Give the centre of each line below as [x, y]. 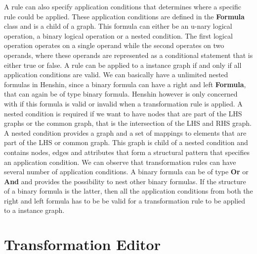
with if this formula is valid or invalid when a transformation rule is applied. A [123, 103]
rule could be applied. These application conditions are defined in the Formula [124, 16]
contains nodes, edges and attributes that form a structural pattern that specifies [127, 152]
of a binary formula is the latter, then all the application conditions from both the [128, 191]
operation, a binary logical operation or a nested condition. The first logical [118, 35]
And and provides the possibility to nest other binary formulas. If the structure [125, 181]
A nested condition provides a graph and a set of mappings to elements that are [125, 132]
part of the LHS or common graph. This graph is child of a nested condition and [126, 142]
